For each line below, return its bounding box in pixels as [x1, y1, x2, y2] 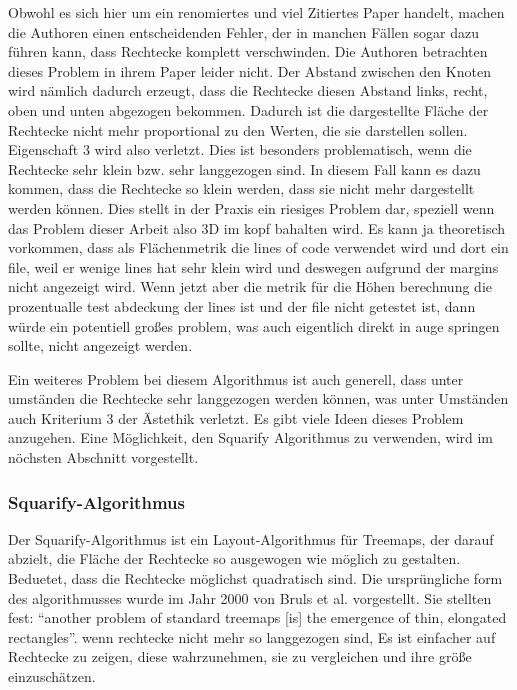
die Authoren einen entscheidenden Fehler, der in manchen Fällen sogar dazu [8, 21, 479, 42]
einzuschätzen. [8, 666, 96, 687]
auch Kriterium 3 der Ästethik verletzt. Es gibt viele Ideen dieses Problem [8, 407, 464, 428]
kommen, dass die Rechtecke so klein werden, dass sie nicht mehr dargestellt [8, 178, 475, 199]
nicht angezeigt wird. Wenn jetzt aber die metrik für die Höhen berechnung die [8, 276, 492, 297]
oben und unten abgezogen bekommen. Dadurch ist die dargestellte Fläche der [8, 99, 489, 120]
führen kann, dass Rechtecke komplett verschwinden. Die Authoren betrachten [8, 41, 488, 62]
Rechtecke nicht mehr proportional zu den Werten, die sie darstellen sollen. [8, 119, 468, 140]
